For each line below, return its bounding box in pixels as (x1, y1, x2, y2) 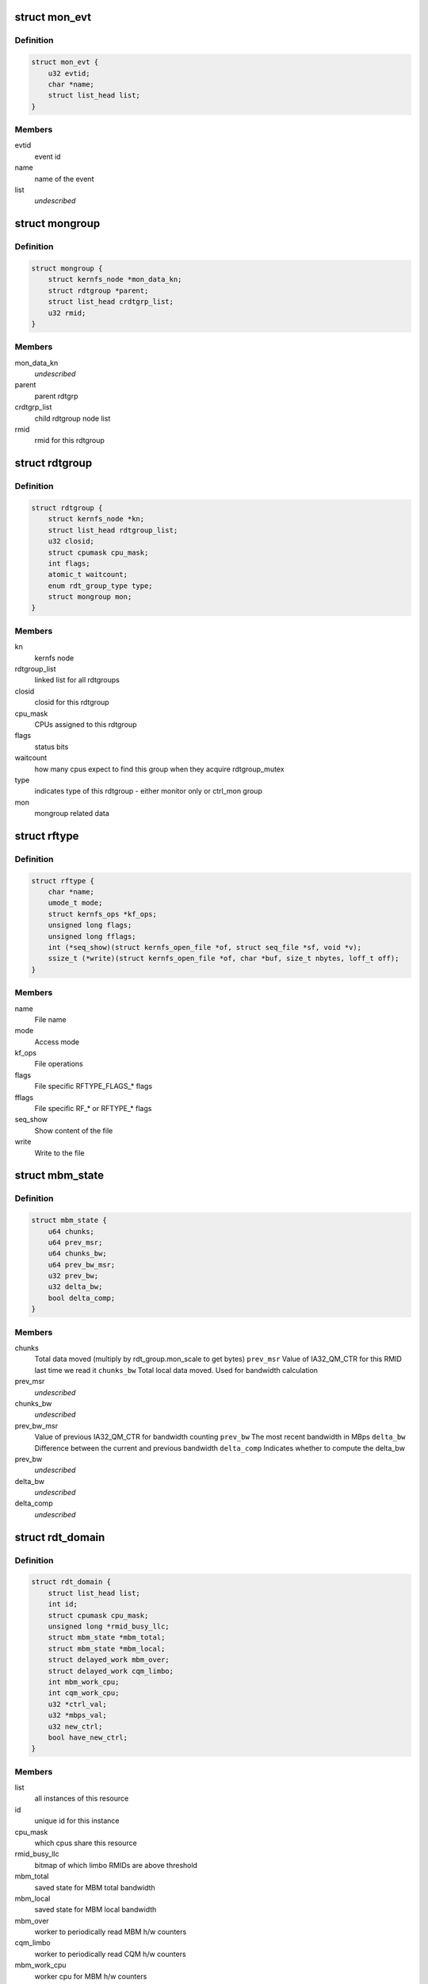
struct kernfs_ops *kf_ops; (48, 909, 158, 918)
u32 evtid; (48, 68, 90, 78)
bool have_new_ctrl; (48, 1732, 128, 1742)
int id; (48, 1600, 78, 1609)
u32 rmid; (48, 308, 86, 317)
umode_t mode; (48, 898, 103, 908)
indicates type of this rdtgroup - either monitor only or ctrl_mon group (34, 786, 263, 796)
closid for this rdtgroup (34, 698, 110, 707)
